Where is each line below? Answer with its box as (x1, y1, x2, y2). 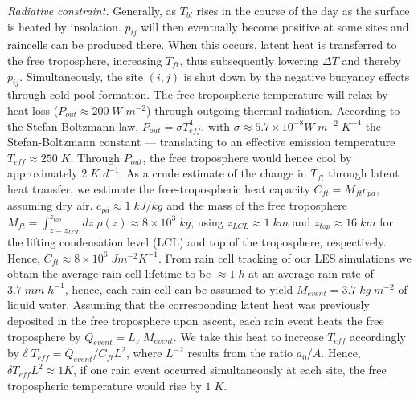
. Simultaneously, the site (19, 67, 144, 84)
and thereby (342, 51, 401, 68)
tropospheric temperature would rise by (7, 377, 202, 393)
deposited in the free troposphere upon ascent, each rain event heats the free (7, 312, 384, 329)
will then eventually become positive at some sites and (141, 18, 409, 35)
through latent (328, 165, 400, 181)
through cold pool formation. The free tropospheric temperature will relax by (7, 86, 388, 103)
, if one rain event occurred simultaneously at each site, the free (73, 361, 387, 378)
